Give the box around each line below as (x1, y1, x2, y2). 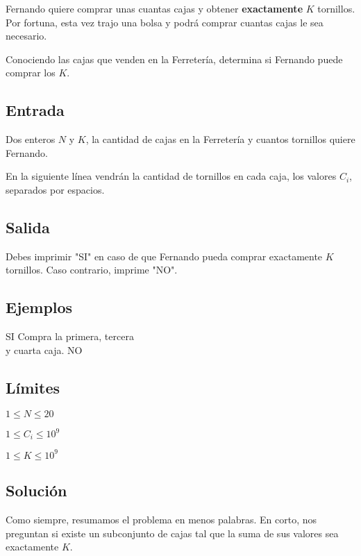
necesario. (6, 28, 47, 43)
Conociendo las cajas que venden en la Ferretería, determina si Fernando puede (6, 51, 343, 66)
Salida (6, 216, 50, 237)
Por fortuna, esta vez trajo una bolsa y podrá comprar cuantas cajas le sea (6, 15, 324, 29)
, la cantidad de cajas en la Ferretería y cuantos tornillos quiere (85, 132, 355, 146)
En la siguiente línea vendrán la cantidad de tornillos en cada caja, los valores (6, 169, 337, 183)
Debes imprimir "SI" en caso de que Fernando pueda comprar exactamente (6, 248, 323, 263)
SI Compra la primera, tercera (6, 329, 134, 344)
